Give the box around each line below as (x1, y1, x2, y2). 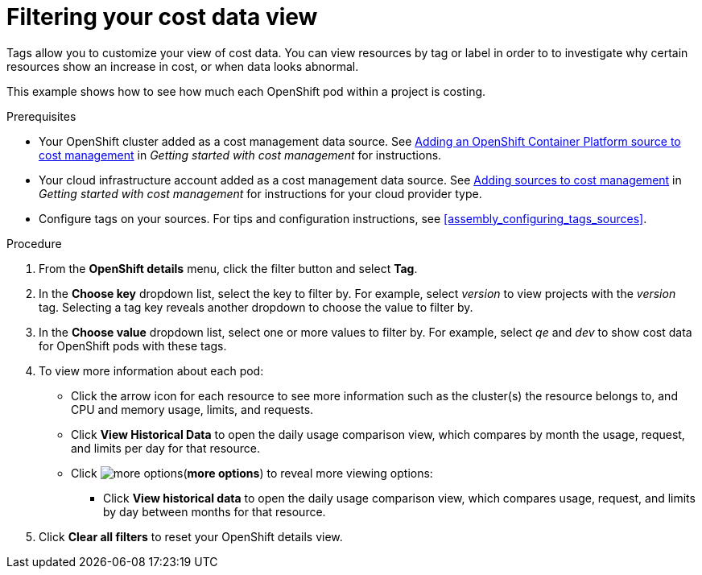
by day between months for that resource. (103, 504, 326, 519)
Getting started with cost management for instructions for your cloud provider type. (39, 186, 482, 201)
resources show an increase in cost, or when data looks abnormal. (6, 59, 359, 73)
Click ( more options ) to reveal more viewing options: (71, 465, 433, 480)
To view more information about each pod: (39, 363, 264, 378)
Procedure (6, 236, 62, 250)
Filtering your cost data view (6, 3, 318, 31)
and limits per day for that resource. (71, 441, 260, 455)
